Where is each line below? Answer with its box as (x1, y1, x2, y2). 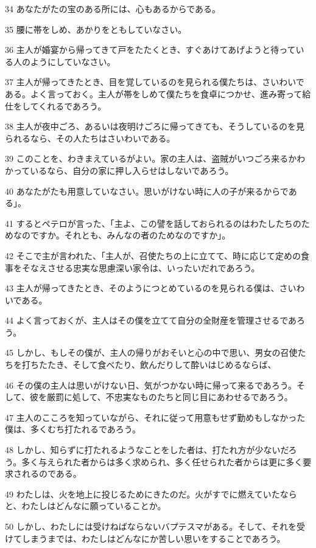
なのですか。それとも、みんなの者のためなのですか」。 (13, 229, 231, 241)
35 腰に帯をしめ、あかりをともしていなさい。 (5, 23, 187, 35)
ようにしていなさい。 (30, 55, 116, 68)
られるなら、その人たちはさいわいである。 (5, 131, 175, 144)
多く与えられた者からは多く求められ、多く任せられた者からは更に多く (21, 455, 303, 468)
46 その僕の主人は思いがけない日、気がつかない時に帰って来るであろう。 (5, 378, 297, 391)
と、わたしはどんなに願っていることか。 (5, 499, 166, 512)
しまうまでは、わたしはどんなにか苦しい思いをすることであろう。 (21, 532, 286, 544)
